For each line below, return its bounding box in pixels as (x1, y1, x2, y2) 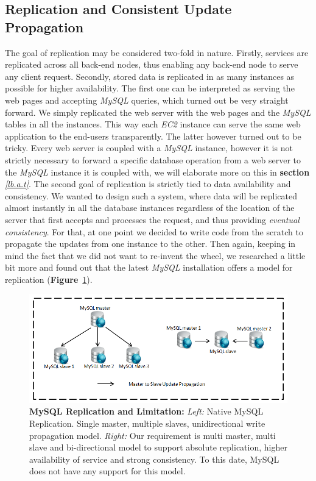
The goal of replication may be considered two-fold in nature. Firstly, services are (5, 46, 309, 59)
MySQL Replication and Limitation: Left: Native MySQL (29, 405, 264, 418)
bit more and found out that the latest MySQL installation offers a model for (5, 261, 293, 274)
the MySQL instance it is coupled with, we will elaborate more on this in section (5, 165, 310, 178)
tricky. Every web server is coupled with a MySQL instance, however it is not (5, 141, 293, 154)
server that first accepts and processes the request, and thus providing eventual (5, 213, 300, 226)
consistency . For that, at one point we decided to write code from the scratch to (5, 225, 303, 238)
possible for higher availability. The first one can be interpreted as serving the (5, 82, 295, 94)
